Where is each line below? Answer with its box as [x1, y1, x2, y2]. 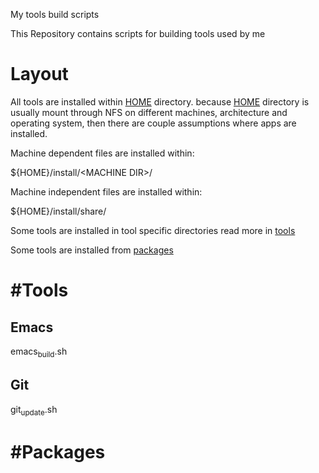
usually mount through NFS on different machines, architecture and [10, 106, 288, 118]
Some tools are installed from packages [10, 244, 174, 256]
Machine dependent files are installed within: [10, 147, 195, 159]
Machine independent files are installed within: [10, 185, 203, 198]
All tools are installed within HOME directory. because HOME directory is [10, 95, 310, 108]
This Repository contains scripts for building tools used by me [10, 28, 266, 39]
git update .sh [10, 403, 58, 418]
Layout [10, 63, 69, 86]
